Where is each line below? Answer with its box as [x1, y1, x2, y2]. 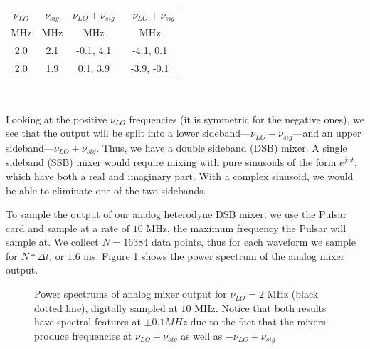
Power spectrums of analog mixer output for [34, 286, 227, 301]
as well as [181, 328, 223, 343]
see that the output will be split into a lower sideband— [6, 125, 251, 140]
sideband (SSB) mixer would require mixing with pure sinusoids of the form [6, 155, 337, 170]
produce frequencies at [34, 328, 132, 343]
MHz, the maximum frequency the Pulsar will [146, 220, 347, 235]
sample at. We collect [6, 234, 99, 249]
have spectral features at [34, 314, 141, 329]
